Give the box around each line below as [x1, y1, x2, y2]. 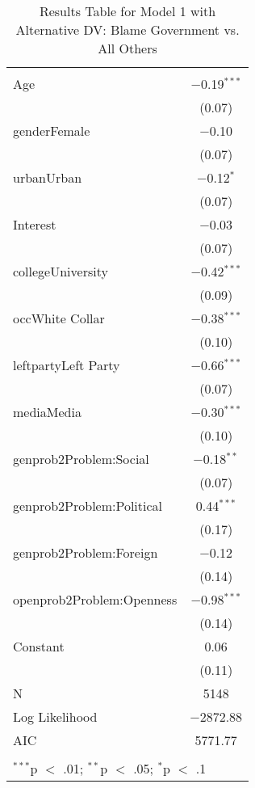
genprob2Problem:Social [13, 449, 149, 468]
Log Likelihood [13, 707, 98, 726]
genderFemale [13, 121, 90, 140]
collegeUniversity [13, 262, 108, 280]
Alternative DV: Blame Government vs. [15, 20, 240, 39]
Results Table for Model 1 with [39, 2, 216, 20]
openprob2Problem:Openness [13, 590, 178, 609]
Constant [13, 637, 65, 655]
